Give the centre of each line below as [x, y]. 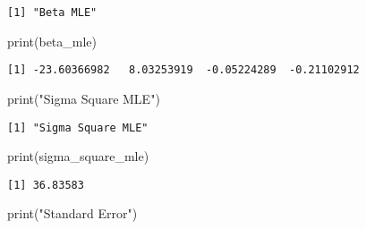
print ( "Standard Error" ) [72, 213]
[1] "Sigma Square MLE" [78, 127]
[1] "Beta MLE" [52, 13]
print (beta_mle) [52, 41]
